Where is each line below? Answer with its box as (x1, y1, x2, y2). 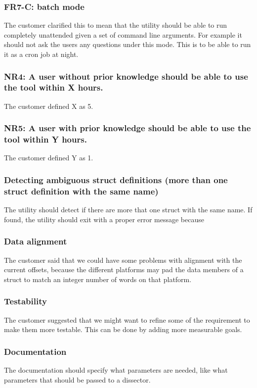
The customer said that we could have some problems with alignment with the (4, 254, 242, 265)
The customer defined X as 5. (4, 100, 93, 111)
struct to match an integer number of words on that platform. (4, 274, 192, 284)
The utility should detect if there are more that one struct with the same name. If (4, 204, 253, 215)
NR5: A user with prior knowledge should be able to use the (4, 122, 251, 134)
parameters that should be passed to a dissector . (4, 374, 151, 385)
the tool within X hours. (4, 81, 103, 94)
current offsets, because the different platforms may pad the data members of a (4, 264, 244, 275)
